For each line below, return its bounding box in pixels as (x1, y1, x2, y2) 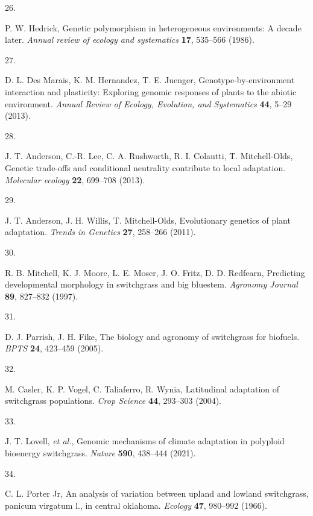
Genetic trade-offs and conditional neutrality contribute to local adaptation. (5, 161, 286, 174)
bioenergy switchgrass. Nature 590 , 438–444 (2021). (5, 447, 196, 459)
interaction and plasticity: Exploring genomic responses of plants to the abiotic (5, 85, 297, 98)
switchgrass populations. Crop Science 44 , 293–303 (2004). (5, 394, 221, 407)
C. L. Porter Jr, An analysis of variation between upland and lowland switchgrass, (5, 487, 309, 500)
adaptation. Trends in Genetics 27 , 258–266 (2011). (5, 225, 196, 238)
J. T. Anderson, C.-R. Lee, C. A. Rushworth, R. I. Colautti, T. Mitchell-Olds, (5, 149, 293, 162)
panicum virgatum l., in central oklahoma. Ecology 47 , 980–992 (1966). (5, 499, 267, 511)
